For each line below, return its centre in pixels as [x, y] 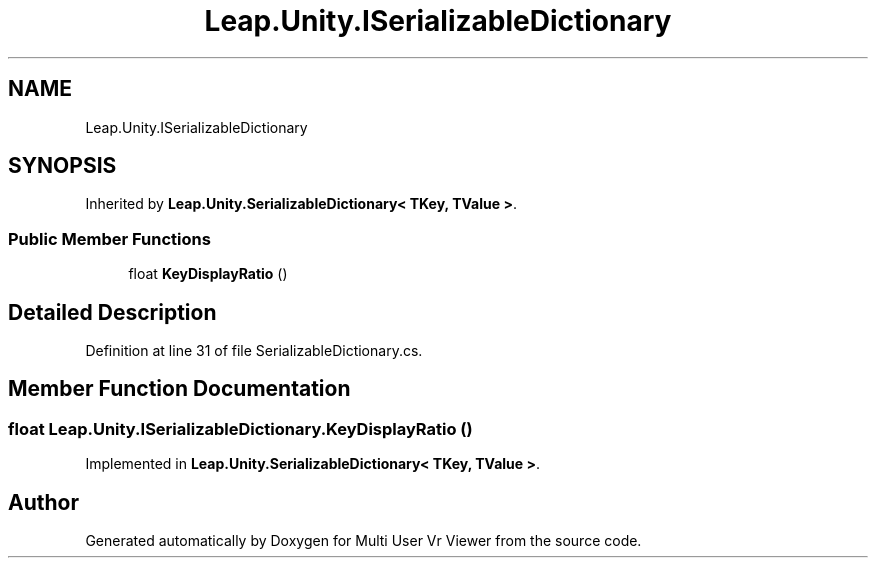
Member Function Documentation [179, 389]
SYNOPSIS [62, 166]
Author [43, 502]
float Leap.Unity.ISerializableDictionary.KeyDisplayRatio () [240, 428]
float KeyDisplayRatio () [208, 274]
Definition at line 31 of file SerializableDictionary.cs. [254, 351]
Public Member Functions [109, 238]
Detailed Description [112, 312]
